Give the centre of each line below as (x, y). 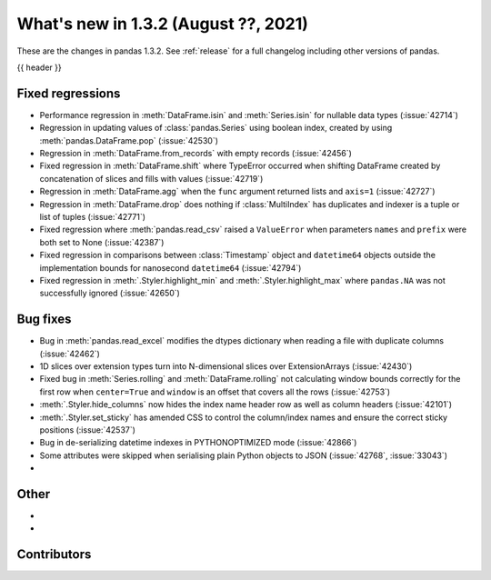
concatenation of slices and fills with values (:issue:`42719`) (151, 178)
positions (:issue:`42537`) (88, 430)
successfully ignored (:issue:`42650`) (110, 293)
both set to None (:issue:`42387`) (102, 242)
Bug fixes (44, 320)
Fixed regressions (69, 93)
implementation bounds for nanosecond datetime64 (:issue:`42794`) (170, 267)
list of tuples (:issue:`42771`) (92, 216)
